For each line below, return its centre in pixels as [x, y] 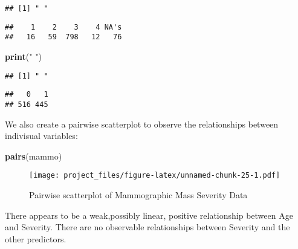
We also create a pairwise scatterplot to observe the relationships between [142, 124]
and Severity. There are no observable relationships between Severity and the [147, 227]
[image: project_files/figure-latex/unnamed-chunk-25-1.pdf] [155, 176]
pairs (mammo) [34, 156]
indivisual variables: [41, 136]
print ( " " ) [23, 56]
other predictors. [36, 238]
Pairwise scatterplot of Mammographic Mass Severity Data [138, 194]
